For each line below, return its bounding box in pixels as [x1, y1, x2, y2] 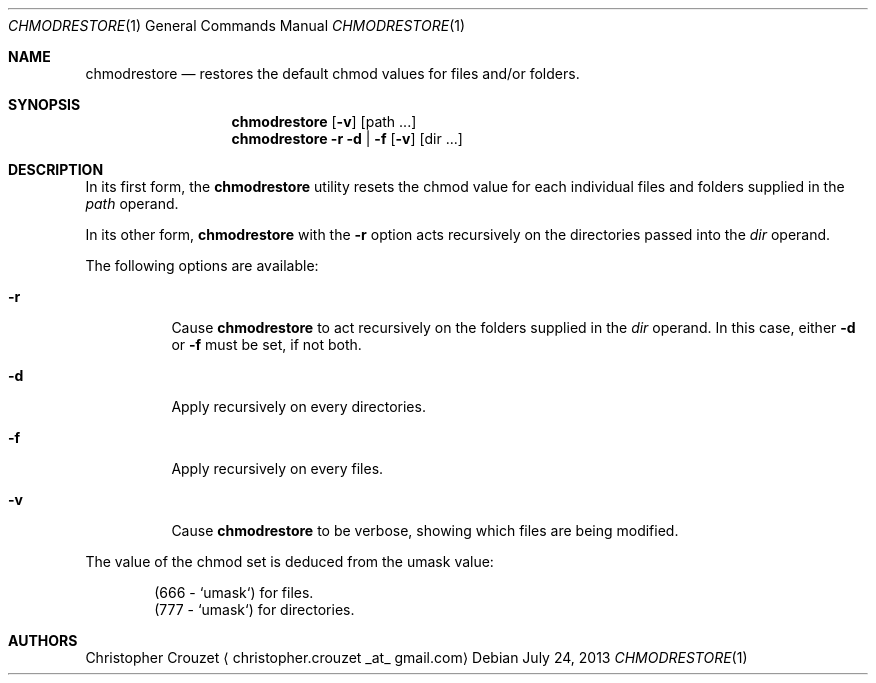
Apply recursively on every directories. [171, 398, 426, 415]
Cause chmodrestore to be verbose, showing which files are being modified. [171, 522, 679, 539]
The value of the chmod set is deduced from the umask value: [85, 553, 494, 570]
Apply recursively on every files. [171, 460, 384, 477]
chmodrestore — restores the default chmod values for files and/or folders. [85, 65, 580, 82]
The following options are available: [85, 257, 319, 274]
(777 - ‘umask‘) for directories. [154, 601, 355, 618]
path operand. [85, 195, 179, 212]
